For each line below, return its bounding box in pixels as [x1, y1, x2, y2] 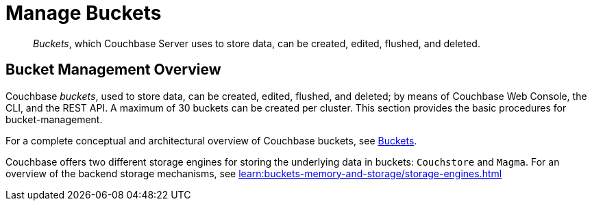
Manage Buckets [5, 1, 162, 25]
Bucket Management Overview [5, 61, 221, 79]
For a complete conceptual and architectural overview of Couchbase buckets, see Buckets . [5, 134, 417, 146]
